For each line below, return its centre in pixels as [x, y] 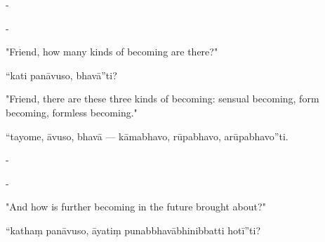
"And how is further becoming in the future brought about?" [136, 207]
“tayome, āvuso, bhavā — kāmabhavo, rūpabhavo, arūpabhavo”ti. [147, 136]
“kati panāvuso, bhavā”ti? [61, 75]
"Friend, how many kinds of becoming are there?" [112, 52]
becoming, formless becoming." [72, 112]
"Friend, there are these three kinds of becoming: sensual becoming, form [162, 99]
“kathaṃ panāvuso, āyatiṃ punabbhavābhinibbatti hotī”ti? [133, 230]
